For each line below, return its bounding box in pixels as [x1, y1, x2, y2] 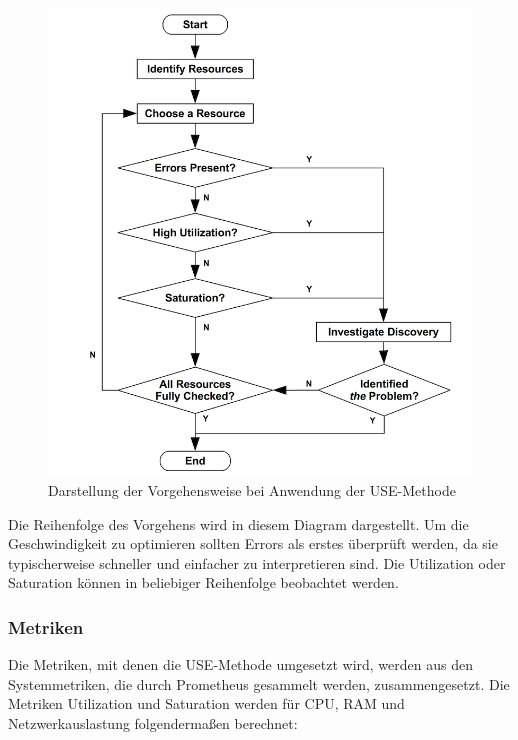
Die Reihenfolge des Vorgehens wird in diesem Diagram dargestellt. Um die [8, 513, 469, 534]
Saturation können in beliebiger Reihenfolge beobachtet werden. [8, 572, 399, 593]
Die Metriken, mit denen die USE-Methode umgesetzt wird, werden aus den [8, 654, 473, 675]
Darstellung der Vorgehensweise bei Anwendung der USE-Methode [48, 480, 456, 501]
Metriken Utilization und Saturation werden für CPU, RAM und [8, 693, 405, 714]
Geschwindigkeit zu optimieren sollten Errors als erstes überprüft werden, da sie [8, 533, 498, 554]
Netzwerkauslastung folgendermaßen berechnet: [8, 713, 298, 734]
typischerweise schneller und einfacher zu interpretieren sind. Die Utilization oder [8, 552, 506, 573]
